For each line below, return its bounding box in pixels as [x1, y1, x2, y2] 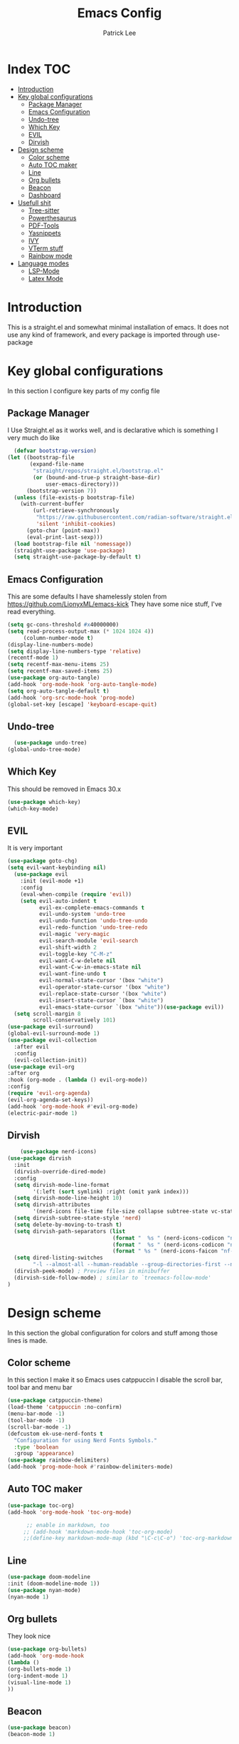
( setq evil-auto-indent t [20, 897, 97, 904]
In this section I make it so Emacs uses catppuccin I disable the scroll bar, [7, 1375, 223, 1385]
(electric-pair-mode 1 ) [7, 1109, 78, 1117]
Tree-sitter [28, 205, 60, 215]
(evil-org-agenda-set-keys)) [7, 1096, 94, 1103]
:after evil [14, 1043, 50, 1050]
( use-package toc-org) [7, 1501, 75, 1509]
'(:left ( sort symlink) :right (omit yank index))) [33, 1188, 190, 1195]
